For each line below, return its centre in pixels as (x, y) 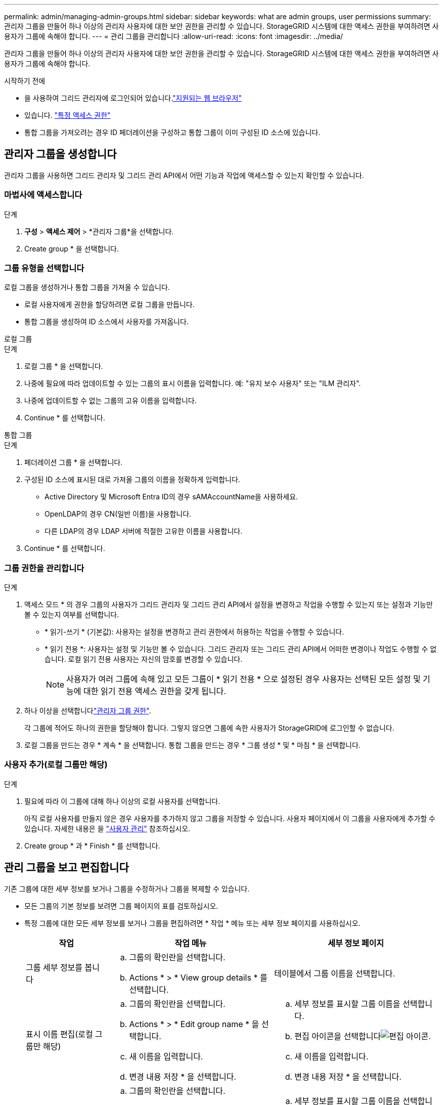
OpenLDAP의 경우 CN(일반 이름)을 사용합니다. (118, 514)
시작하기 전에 (25, 81)
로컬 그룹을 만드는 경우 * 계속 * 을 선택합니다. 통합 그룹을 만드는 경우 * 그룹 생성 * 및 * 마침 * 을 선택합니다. (192, 745)
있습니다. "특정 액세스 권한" (68, 115)
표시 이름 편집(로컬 (59, 1034)
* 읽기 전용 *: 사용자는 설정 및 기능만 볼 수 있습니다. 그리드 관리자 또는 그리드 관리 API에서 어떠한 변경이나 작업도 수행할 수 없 (241, 649)
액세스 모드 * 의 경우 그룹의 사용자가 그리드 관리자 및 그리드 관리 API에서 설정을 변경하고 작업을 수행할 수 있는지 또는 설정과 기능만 (229, 605)
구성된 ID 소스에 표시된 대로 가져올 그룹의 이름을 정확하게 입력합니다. (132, 480)
